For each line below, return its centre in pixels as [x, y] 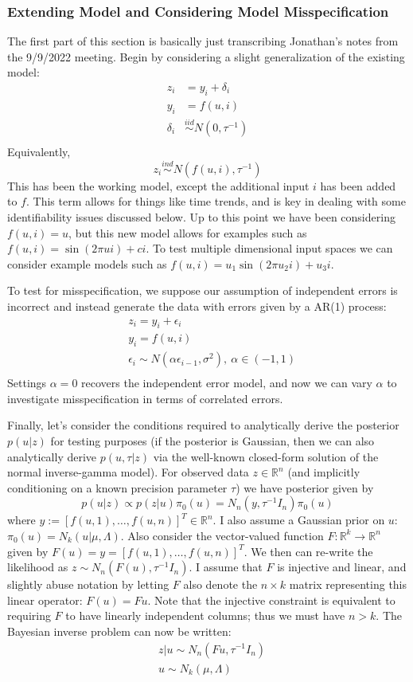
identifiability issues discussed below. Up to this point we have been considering [201, 216]
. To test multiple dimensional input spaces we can [269, 248]
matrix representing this [348, 584]
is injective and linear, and [342, 567]
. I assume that [226, 567]
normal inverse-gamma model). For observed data [128, 472]
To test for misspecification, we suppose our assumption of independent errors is [203, 290]
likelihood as [38, 567]
